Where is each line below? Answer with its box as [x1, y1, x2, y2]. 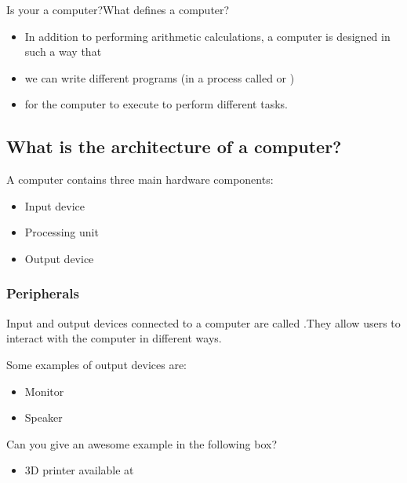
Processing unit [24, 224, 99, 240]
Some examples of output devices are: [6, 356, 187, 372]
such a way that [24, 43, 102, 60]
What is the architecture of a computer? [6, 134, 342, 159]
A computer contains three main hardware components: [6, 171, 274, 188]
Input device [24, 197, 85, 214]
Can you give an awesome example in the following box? [6, 435, 277, 452]
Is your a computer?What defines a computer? [6, 2, 230, 17]
